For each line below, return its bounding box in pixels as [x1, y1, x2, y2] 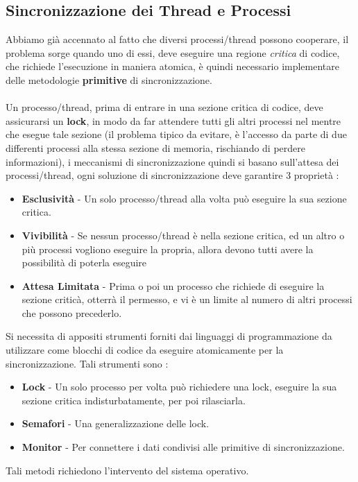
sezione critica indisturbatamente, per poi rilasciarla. [22, 393, 246, 407]
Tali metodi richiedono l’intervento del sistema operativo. [6, 463, 249, 477]
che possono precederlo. [22, 305, 122, 320]
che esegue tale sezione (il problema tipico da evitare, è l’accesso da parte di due [6, 127, 347, 141]
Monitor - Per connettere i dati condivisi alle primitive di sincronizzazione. [22, 440, 345, 454]
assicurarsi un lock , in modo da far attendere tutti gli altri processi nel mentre [6, 113, 341, 128]
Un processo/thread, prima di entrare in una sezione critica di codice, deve [6, 100, 323, 114]
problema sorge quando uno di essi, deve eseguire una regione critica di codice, [6, 45, 340, 60]
